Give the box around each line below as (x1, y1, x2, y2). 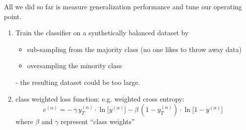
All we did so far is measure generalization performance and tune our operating (4, 1, 242, 11)
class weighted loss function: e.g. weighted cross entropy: (15, 93, 184, 104)
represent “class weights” (61, 116, 135, 127)
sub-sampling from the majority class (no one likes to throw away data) (27, 44, 242, 54)
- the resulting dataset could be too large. (15, 77, 140, 87)
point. (4, 11, 22, 21)
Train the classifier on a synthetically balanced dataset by (15, 27, 189, 38)
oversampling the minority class (27, 60, 122, 71)
